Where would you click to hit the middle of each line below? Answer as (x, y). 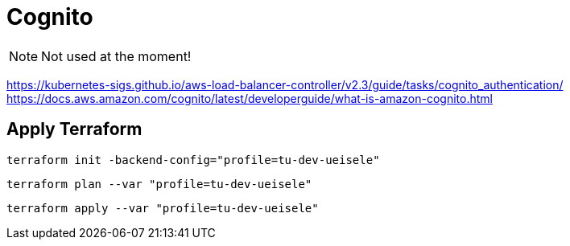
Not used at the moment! (116, 56)
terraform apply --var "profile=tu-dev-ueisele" (163, 208)
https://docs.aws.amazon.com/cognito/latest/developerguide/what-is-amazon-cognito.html (250, 98)
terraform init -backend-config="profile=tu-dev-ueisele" (193, 160)
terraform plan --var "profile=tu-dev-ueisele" (159, 184)
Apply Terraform (74, 129)
